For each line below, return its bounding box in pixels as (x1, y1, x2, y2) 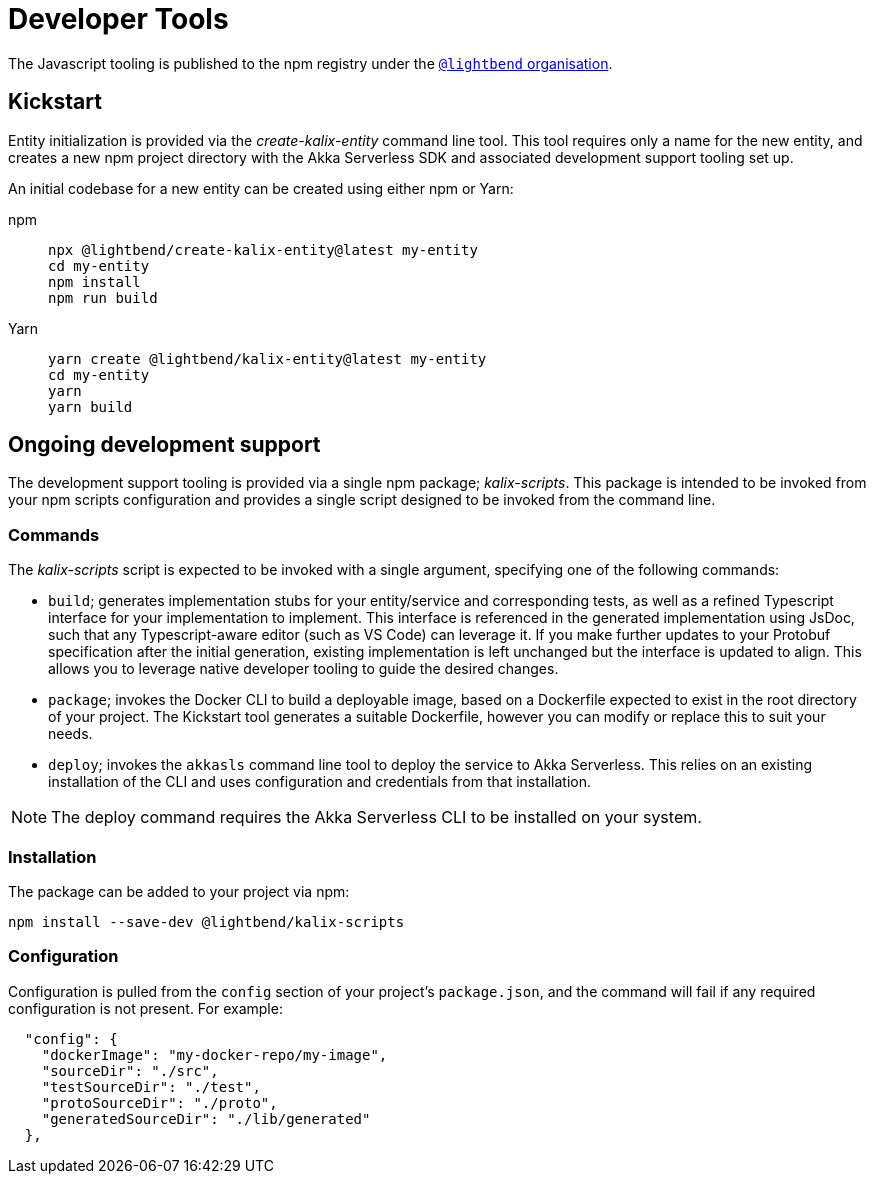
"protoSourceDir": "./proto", (41, 1094, 278, 1111)
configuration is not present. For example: (8, 999, 283, 1017)
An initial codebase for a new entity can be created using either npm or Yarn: (8, 179, 514, 197)
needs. (48, 725, 93, 743)
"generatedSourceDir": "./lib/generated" (41, 1110, 371, 1127)
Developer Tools (8, 2, 229, 36)
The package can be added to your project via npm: (8, 882, 350, 900)
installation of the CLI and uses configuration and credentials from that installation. (48, 773, 592, 791)
